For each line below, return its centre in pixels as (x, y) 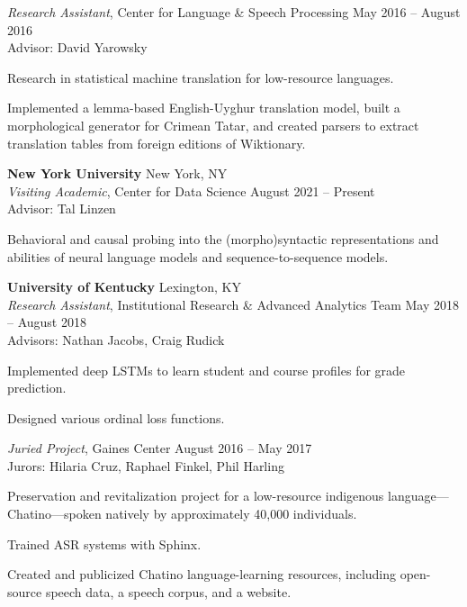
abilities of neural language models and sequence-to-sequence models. (198, 256)
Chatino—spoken (54, 514)
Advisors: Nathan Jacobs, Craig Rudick (116, 339)
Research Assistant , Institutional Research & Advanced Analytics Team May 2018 (233, 304)
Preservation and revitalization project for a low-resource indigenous (196, 496)
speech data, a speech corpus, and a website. (168, 591)
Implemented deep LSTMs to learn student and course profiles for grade (207, 370)
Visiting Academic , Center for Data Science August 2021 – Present (191, 190)
